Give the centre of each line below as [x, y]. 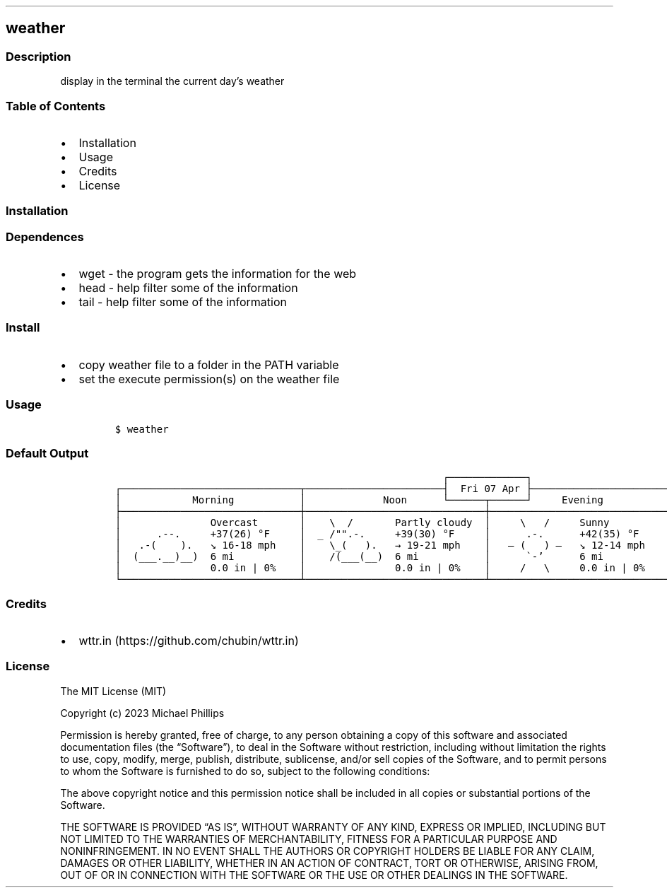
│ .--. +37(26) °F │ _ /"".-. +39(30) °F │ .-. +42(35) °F [377, 534]
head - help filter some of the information [188, 288]
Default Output [47, 453]
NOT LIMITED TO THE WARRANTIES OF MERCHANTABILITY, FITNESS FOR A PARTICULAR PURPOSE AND [309, 839]
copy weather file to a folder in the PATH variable [209, 364]
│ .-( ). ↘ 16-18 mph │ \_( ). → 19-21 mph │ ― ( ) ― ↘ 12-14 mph [380, 545]
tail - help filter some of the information [183, 302]
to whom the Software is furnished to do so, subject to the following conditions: [245, 771]
